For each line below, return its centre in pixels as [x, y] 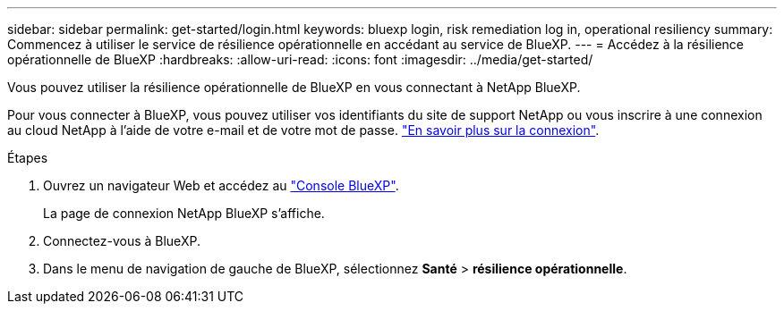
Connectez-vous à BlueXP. [122, 241]
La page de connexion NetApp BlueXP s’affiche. [184, 213]
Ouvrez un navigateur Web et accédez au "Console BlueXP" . [221, 185]
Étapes [28, 158]
